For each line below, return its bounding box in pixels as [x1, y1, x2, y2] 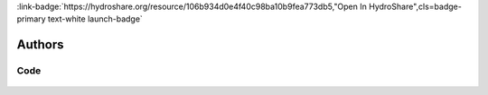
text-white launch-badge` [47, 13, 144, 24]
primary [16, 13, 46, 24]
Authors [16, 37, 64, 53]
